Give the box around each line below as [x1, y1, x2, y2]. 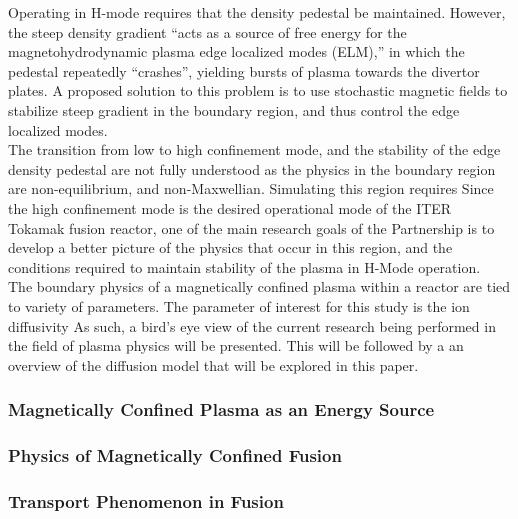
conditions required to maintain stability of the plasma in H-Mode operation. [8, 256, 481, 277]
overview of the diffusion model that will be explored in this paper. [8, 354, 419, 375]
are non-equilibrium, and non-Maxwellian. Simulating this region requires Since [8, 178, 494, 199]
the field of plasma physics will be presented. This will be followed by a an [8, 335, 464, 356]
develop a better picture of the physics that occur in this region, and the [8, 237, 453, 258]
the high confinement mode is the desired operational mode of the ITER [8, 197, 452, 218]
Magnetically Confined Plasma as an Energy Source [8, 397, 435, 422]
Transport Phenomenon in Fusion [8, 488, 284, 513]
